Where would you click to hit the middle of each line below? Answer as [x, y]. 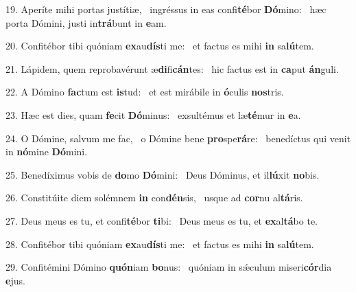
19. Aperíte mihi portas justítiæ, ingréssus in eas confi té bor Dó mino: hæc [166, 9]
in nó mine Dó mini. [47, 151]
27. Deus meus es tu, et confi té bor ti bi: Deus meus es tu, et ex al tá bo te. [162, 220]
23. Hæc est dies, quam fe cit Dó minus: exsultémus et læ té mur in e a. [153, 114]
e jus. [15, 280]
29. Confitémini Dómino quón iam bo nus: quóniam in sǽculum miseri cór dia [169, 267]
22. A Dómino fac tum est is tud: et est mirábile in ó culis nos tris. [145, 92]
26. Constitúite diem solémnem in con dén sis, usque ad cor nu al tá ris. [154, 198]
